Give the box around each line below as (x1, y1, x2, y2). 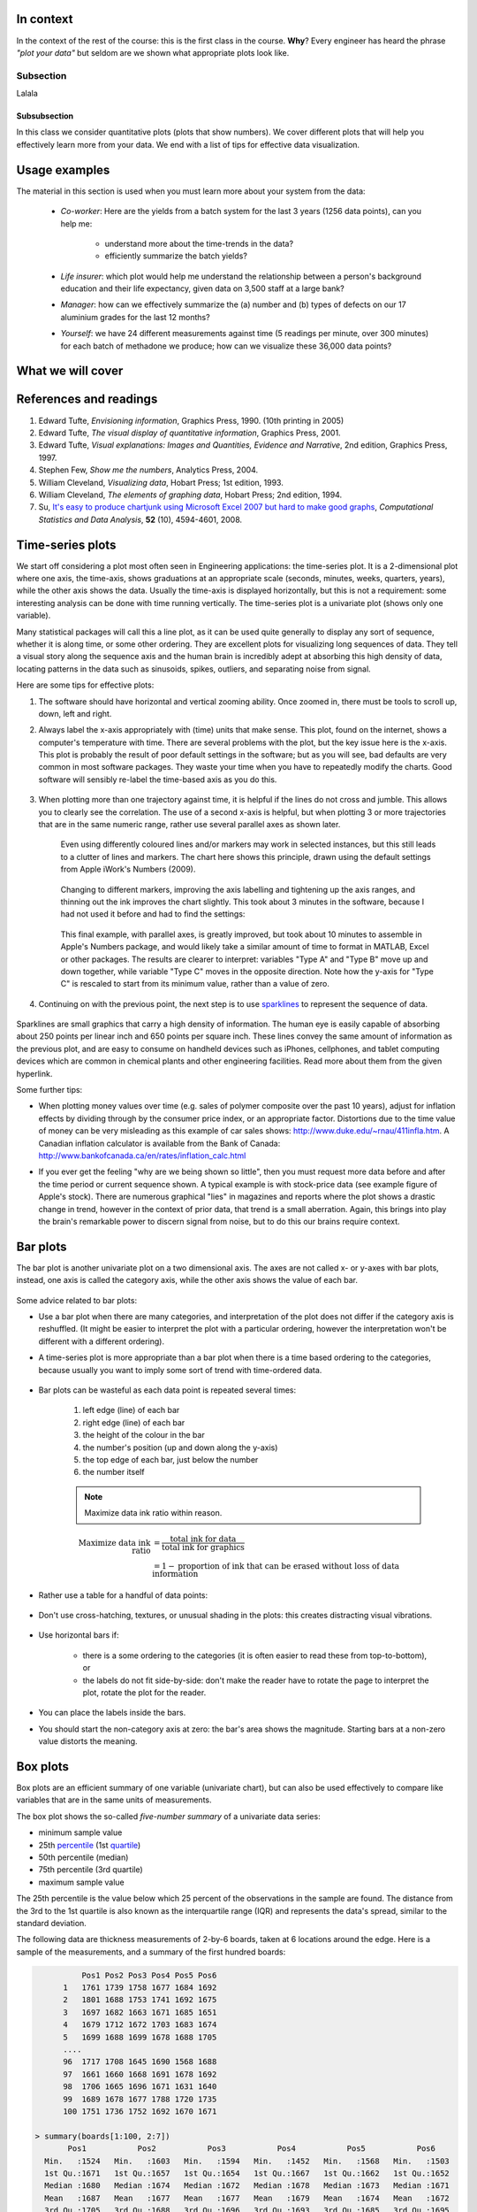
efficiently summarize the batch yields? (104, 250, 247, 261)
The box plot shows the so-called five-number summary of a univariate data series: (16, 1810, 322, 1822)
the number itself (82, 1467, 145, 1478)
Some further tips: (16, 1085, 83, 1095)
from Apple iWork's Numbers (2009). (60, 864, 196, 875)
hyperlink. (16, 1068, 53, 1079)
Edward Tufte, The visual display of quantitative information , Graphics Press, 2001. (38, 427, 341, 438)
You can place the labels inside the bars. (38, 1708, 186, 1718)
